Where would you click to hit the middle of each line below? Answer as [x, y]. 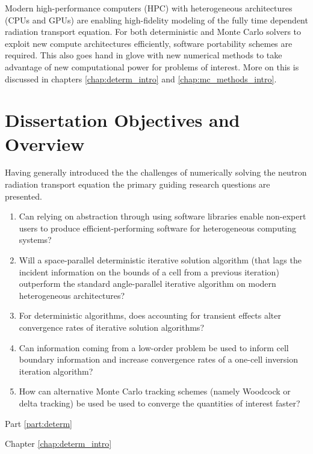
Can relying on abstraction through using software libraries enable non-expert [163, 216]
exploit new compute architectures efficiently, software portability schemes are [149, 43]
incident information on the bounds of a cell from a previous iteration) [149, 271]
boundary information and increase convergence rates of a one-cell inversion [159, 359]
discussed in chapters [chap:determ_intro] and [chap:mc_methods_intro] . [141, 78]
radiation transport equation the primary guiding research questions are [138, 184]
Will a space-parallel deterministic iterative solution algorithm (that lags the [160, 260]
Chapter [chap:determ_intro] [58, 443]
